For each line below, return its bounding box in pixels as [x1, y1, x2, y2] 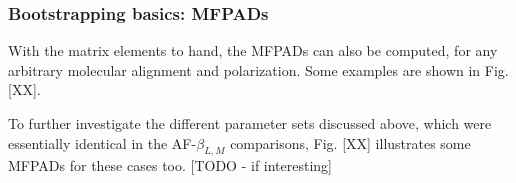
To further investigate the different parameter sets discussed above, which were [8, 113, 492, 133]
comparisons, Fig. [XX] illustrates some [230, 132, 471, 153]
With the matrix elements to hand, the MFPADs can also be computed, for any [8, 40, 498, 61]
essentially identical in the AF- [8, 132, 197, 153]
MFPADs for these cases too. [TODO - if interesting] [8, 155, 333, 176]
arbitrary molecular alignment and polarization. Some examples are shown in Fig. [8, 59, 509, 80]
